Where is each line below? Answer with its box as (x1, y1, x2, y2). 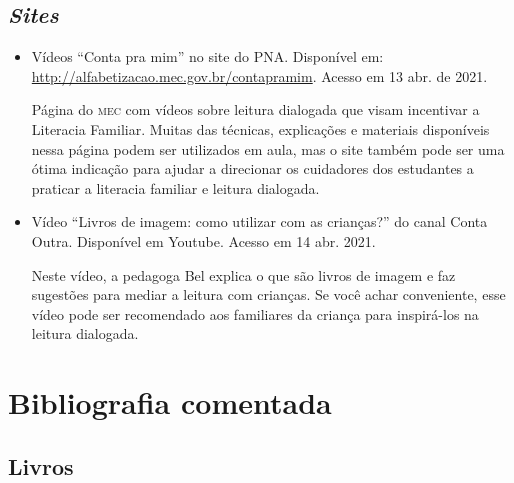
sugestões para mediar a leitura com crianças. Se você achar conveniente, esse (31, 284, 506, 305)
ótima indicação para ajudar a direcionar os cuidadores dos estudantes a (31, 158, 474, 179)
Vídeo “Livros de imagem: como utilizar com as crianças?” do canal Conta (31, 211, 488, 232)
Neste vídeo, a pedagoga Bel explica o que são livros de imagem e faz (31, 264, 456, 285)
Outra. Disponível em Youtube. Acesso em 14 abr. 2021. (31, 230, 376, 251)
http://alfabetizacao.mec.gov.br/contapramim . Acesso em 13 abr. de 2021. (31, 65, 488, 86)
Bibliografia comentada (8, 382, 332, 423)
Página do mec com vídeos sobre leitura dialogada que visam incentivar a (31, 99, 480, 120)
